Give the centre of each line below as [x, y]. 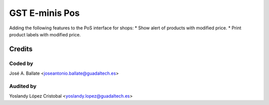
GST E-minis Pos [44, 13]
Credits [21, 49]
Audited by [23, 86]
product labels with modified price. [45, 34]
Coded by [21, 63]
